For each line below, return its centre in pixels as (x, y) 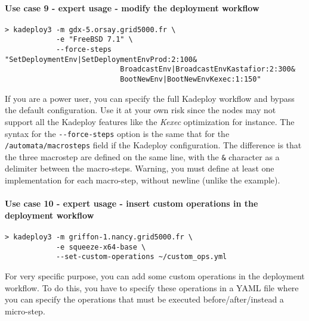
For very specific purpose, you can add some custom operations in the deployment (155, 276)
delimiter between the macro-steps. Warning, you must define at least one (140, 168)
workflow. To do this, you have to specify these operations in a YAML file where (152, 287)
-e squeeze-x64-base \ (101, 247)
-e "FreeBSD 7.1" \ (94, 40)
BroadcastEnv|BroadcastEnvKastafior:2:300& (208, 69)
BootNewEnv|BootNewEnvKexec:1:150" (191, 80)
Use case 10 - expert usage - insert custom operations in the (132, 203)
